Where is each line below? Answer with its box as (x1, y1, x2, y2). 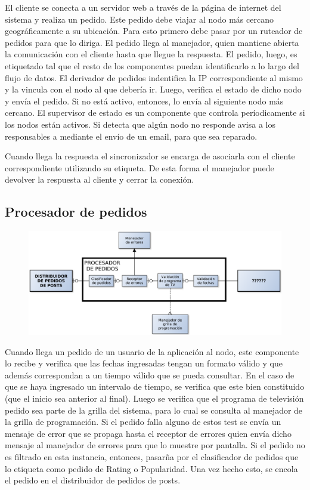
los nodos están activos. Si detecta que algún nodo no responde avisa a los (5, 118, 276, 130)
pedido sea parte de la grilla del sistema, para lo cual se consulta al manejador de (5, 403, 303, 416)
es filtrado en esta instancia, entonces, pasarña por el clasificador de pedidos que (5, 450, 299, 463)
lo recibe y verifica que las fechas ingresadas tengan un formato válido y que (5, 357, 283, 369)
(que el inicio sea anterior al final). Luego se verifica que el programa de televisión (5, 392, 304, 404)
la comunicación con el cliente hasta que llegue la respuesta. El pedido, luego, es (5, 48, 297, 60)
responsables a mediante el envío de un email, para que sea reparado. (5, 130, 258, 142)
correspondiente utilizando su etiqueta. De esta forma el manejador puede (5, 161, 274, 174)
